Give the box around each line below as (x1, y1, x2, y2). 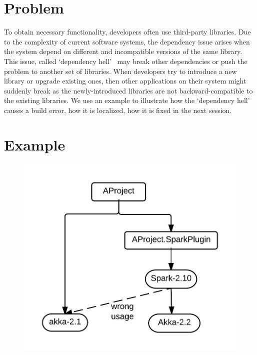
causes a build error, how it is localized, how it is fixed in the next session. (4, 104, 232, 115)
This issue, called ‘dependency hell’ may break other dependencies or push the (4, 55, 247, 66)
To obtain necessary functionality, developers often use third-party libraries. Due (4, 26, 251, 37)
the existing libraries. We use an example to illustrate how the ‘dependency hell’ (4, 95, 250, 105)
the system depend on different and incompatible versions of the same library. (4, 46, 242, 56)
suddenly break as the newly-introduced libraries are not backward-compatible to (4, 85, 253, 95)
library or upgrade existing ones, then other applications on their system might (4, 75, 246, 86)
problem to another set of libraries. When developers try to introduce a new (4, 65, 237, 76)
